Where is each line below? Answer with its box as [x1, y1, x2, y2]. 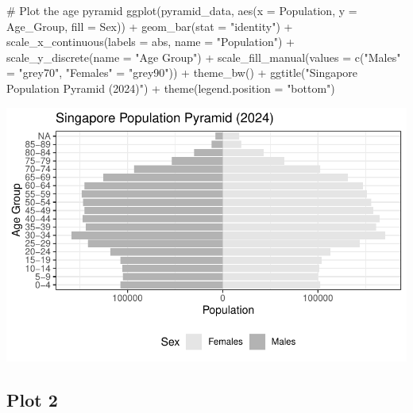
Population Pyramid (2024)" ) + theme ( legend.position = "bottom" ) [6, 79, 335, 96]
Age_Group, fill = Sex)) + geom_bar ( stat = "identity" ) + [6, 17, 293, 34]
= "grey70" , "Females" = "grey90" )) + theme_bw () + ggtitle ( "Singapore [6, 64, 358, 81]
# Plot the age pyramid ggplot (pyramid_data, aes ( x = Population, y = [6, 2, 357, 18]
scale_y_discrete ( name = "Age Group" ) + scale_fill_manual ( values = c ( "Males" [6, 48, 401, 65]
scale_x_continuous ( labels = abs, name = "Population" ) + [6, 33, 295, 50]
